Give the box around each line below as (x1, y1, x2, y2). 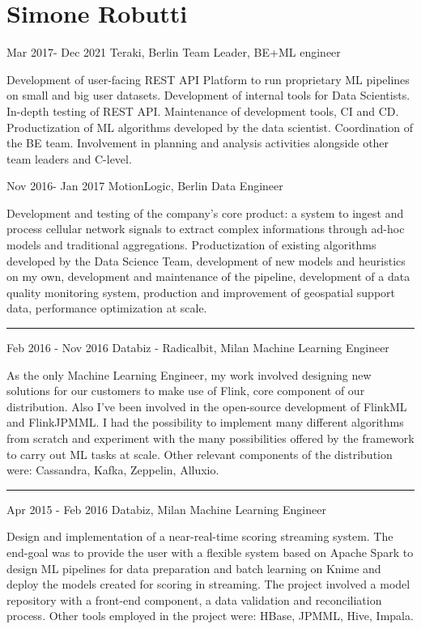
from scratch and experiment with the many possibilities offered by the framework (6, 430, 415, 446)
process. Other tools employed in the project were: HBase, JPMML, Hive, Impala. (6, 607, 414, 624)
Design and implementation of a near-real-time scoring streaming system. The (6, 528, 393, 545)
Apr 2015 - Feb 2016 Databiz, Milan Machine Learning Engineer (6, 500, 326, 517)
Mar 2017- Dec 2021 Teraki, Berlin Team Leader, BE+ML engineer (6, 44, 341, 61)
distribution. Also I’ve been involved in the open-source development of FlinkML (6, 397, 407, 414)
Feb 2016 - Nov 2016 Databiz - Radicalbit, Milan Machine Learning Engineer (6, 339, 389, 356)
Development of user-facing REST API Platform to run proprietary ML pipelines (6, 70, 410, 87)
